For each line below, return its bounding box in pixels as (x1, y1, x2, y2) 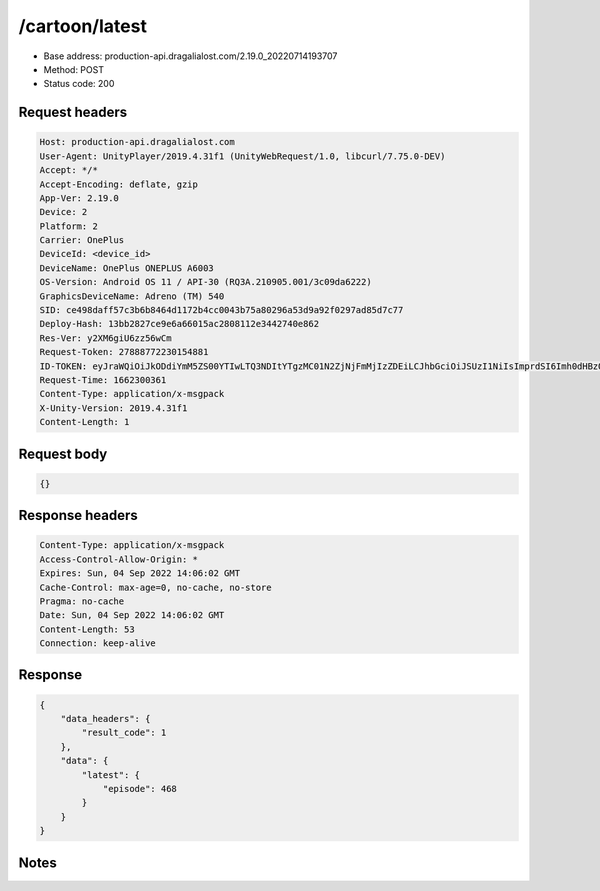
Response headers (18, 507, 139, 524)
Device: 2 (39, 206, 88, 218)
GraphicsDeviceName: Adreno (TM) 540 (39, 290, 225, 302)
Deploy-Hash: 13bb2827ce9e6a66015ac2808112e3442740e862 (39, 318, 320, 330)
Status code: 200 (43, 78, 115, 90)
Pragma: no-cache (39, 595, 125, 607)
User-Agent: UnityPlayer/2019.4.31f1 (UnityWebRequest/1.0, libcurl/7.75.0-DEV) (39, 150, 446, 162)
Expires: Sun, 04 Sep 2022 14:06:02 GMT (39, 568, 240, 579)
